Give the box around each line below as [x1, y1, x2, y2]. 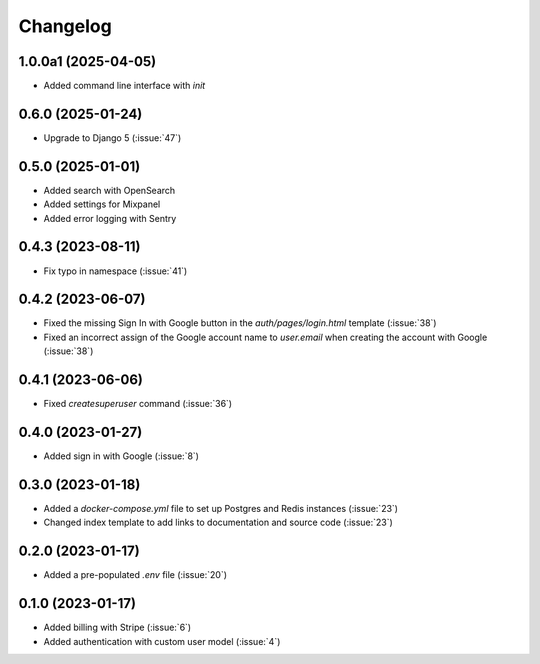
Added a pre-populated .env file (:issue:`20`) [43, 569, 227, 581]
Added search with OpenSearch [43, 184, 176, 196]
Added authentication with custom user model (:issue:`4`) [43, 635, 281, 647]
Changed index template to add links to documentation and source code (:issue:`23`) [43, 516, 394, 529]
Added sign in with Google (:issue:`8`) [43, 450, 200, 462]
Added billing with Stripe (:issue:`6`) [43, 621, 192, 634]
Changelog [18, 15, 112, 37]
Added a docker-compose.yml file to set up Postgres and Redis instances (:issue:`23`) [43, 502, 399, 514]
